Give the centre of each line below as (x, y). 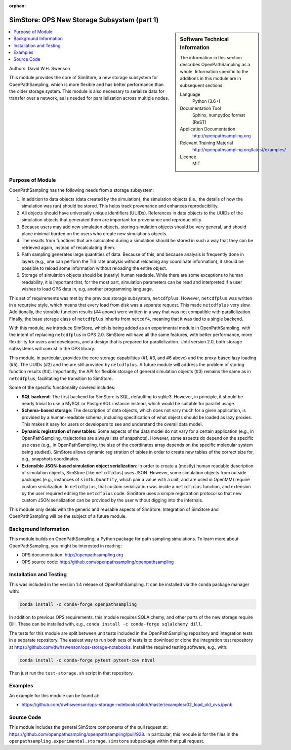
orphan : (18, 6)
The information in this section (211, 58)
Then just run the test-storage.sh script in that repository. (72, 673)
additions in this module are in (211, 79)
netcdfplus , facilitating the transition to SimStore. (61, 378)
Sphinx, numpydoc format (219, 115)
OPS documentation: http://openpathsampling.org (72, 555)
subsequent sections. (202, 85)
